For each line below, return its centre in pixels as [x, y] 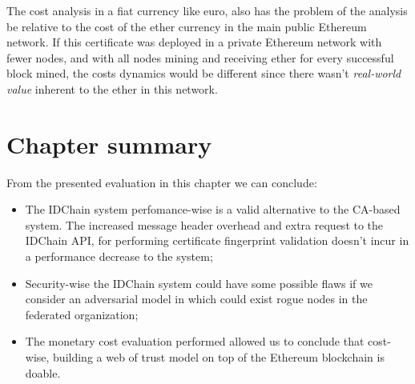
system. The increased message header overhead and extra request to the [204, 224]
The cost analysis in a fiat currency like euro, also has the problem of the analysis [207, 10]
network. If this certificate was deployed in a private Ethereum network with [194, 42]
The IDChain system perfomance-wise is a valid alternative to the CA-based [213, 209]
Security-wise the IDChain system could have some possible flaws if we [199, 283]
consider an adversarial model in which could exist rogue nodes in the [196, 299]
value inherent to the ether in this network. [112, 88]
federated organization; [82, 314]
